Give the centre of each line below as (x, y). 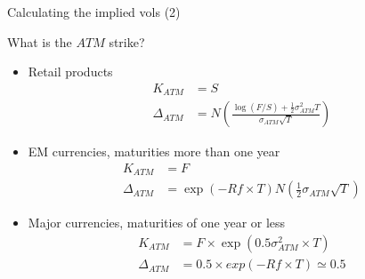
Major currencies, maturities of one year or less (157, 223)
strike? (127, 41)
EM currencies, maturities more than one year (154, 151)
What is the (40, 41)
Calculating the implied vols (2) (94, 12)
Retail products (70, 72)
